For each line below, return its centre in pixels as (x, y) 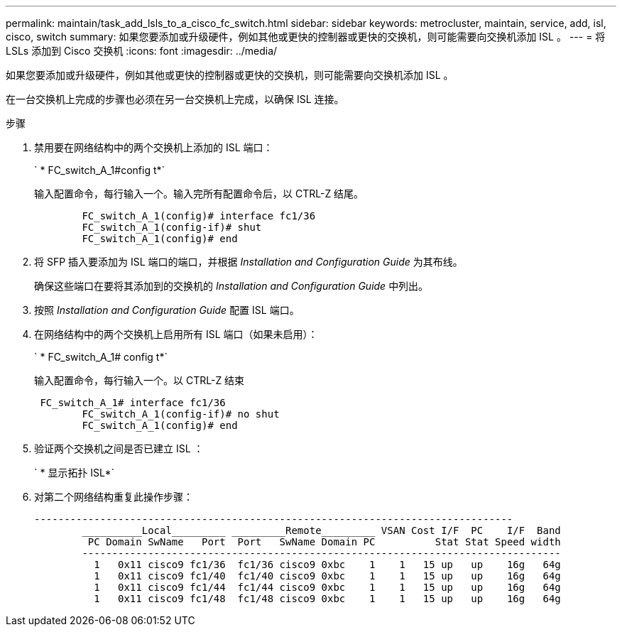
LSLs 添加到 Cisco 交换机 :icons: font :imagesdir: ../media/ (142, 51)
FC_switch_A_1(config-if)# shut (172, 227)
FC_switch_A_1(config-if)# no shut (181, 414)
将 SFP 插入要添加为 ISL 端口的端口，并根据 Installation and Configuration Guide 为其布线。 (249, 262)
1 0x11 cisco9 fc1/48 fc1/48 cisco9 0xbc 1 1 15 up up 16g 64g (327, 599)
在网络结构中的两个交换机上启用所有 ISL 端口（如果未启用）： (176, 334)
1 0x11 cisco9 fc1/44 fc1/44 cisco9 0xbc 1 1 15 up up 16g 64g (327, 587)
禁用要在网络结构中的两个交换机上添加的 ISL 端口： (154, 147)
